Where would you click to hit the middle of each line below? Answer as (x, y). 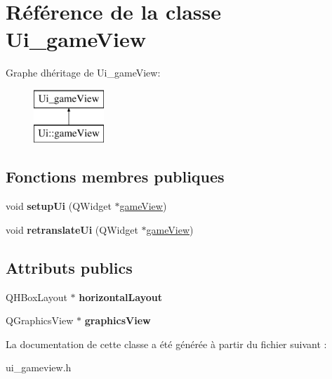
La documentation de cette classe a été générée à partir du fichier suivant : (166, 344)
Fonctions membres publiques (115, 177)
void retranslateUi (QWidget (72, 229)
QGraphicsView (40, 320)
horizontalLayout (120, 297)
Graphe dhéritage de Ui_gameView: (83, 73)
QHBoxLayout (36, 297)
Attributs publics (69, 267)
